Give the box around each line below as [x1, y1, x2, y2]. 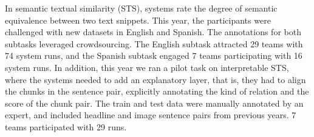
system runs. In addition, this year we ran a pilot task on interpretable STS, [5, 61, 289, 73]
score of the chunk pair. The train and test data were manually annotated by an [5, 96, 304, 109]
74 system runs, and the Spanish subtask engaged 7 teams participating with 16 [5, 49, 302, 62]
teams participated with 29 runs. [5, 120, 127, 133]
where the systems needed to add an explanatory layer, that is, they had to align [5, 73, 306, 85]
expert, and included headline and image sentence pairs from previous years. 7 [5, 109, 296, 121]
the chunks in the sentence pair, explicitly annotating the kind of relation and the [5, 85, 309, 98]
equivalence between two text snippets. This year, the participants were [5, 13, 271, 26]
